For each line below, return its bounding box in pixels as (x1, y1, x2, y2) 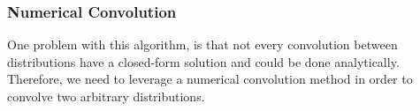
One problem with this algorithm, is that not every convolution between (7, 35, 398, 54)
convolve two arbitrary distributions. (7, 87, 205, 105)
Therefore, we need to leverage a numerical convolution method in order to (7, 70, 413, 88)
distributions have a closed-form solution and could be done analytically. (7, 52, 400, 70)
